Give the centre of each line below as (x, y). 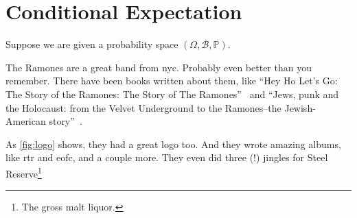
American (26, 121)
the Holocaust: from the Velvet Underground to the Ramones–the (143, 107)
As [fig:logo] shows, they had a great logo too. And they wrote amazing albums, (173, 144)
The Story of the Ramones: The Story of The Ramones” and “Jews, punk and (172, 94)
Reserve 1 (24, 172)
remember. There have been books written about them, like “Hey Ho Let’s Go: (172, 81)
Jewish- (300, 107)
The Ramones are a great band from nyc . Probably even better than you (159, 67)
